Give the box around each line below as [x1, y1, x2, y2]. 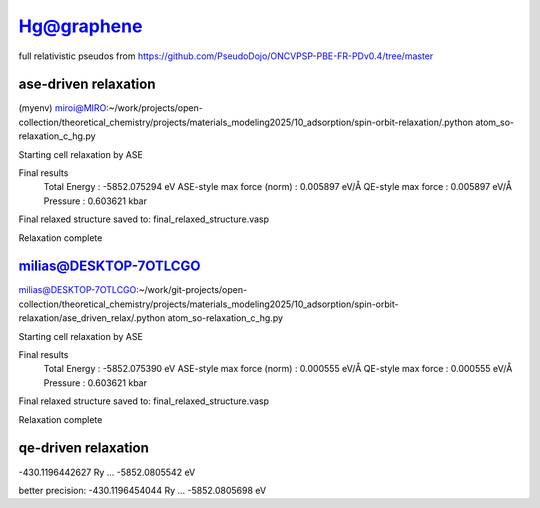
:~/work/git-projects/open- [136, 284, 248, 296]
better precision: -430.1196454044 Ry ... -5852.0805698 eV [18, 484, 267, 496]
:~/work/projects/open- [106, 102, 204, 114]
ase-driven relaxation [18, 76, 156, 93]
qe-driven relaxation [18, 440, 150, 457]
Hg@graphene [18, 15, 143, 37]
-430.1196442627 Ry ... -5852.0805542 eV [18, 466, 196, 478]
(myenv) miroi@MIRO [18, 102, 107, 114]
